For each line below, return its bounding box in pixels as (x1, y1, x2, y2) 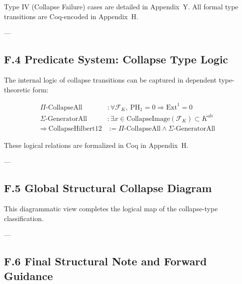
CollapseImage (126, 115, 170, 122)
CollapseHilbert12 (48, 125, 102, 132)
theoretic (4, 84, 30, 94)
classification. (4, 213, 44, 223)
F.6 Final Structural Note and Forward (4, 254, 207, 269)
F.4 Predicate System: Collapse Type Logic (4, 52, 228, 67)
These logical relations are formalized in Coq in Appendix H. (4, 140, 188, 150)
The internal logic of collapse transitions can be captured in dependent (4, 74, 217, 85)
